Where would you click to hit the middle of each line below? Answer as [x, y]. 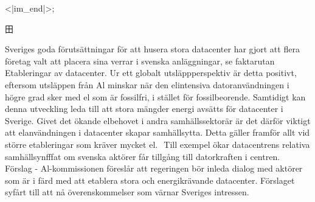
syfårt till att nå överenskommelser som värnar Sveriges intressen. [127, 192]
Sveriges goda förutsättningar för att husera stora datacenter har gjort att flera [152, 49]
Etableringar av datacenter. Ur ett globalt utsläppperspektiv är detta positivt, [151, 73]
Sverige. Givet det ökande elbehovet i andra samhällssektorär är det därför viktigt [158, 120]
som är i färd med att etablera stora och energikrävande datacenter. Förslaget [150, 180]
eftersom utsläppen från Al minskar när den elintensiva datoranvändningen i [147, 84]
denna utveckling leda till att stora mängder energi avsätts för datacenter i [144, 109]
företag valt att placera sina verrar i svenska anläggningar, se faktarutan [140, 61]
